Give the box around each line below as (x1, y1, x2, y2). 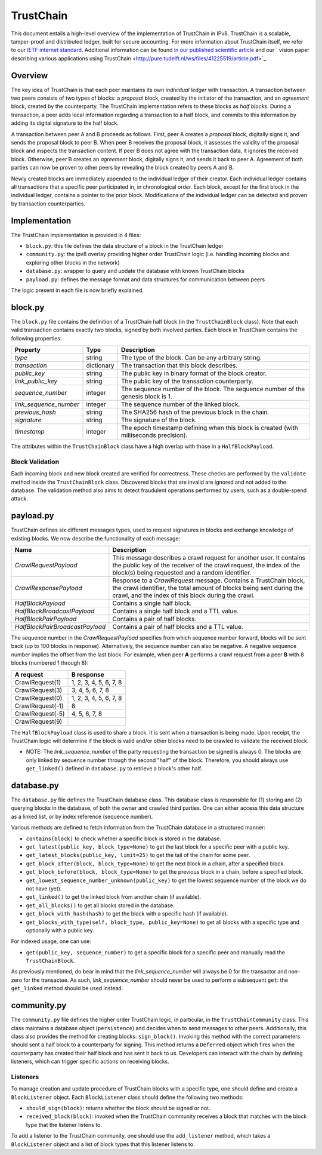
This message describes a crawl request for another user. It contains (112, 554, 306, 562)
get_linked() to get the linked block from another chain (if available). (26, 893, 202, 901)
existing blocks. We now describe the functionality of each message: (11, 535, 181, 542)
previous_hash (14, 408, 56, 416)
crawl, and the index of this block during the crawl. (112, 591, 255, 600)
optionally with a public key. (26, 926, 95, 934)
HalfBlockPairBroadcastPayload (14, 623, 106, 631)
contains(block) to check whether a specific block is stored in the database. (26, 835, 222, 842)
